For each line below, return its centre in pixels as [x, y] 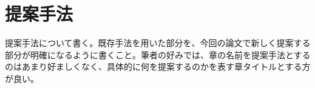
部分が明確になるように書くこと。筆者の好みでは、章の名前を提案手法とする [158, 54]
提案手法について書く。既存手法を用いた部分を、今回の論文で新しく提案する [158, 43]
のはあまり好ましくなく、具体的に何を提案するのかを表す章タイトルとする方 [158, 66]
